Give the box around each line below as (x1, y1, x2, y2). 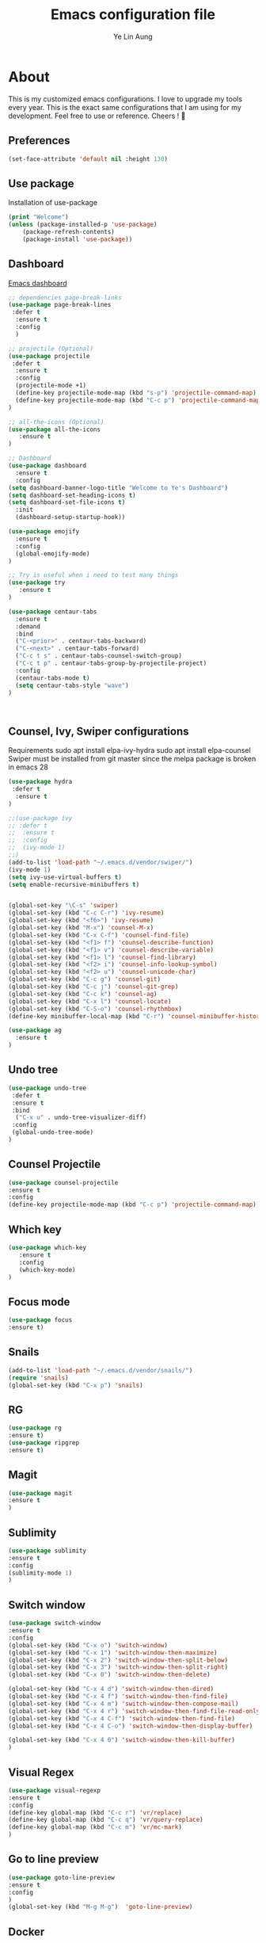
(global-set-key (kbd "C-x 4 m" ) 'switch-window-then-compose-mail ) (8, 1700, 239, 1708)
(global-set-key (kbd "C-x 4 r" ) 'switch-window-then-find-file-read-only (8, 1707, 260, 1715)
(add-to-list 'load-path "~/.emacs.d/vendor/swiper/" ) (8, 858, 193, 866)
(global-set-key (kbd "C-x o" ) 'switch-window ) (8, 1641, 169, 1649)
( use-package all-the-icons (8, 426, 101, 433)
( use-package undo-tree (8, 1084, 87, 1092)
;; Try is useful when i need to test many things (8, 571, 179, 579)
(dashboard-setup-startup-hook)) (15, 513, 126, 521)
